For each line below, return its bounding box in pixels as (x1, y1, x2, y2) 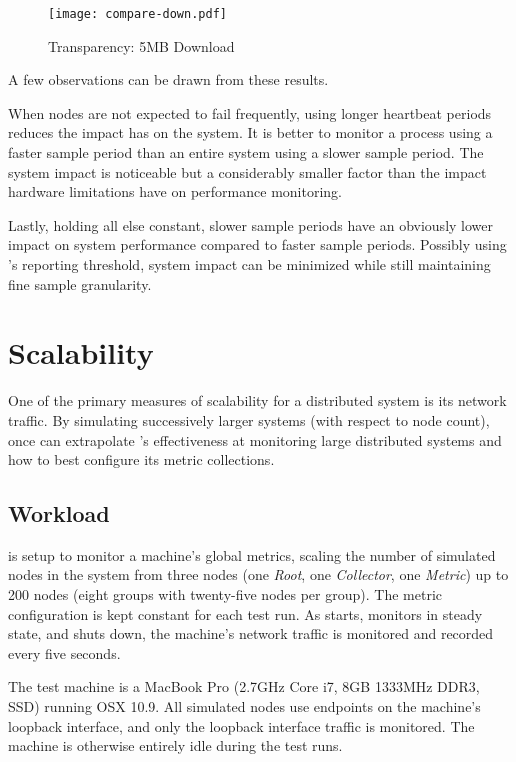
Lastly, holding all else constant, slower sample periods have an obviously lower (8, 214, 493, 235)
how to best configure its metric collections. (8, 449, 275, 470)
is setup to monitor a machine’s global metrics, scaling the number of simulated (8, 544, 496, 565)
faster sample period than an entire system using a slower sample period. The (8, 142, 484, 163)
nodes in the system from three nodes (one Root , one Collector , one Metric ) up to (8, 564, 509, 585)
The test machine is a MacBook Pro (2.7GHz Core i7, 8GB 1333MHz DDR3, (8, 676, 480, 697)
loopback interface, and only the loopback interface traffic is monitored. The (8, 715, 475, 736)
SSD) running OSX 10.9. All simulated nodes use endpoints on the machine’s (8, 696, 481, 717)
